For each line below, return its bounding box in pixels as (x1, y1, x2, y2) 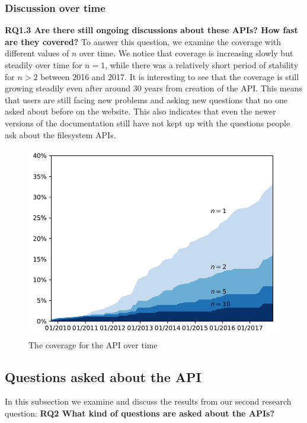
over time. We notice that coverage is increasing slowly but (79, 47, 293, 59)
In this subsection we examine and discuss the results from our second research (5, 395, 292, 408)
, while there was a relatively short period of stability (105, 59, 299, 71)
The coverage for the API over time (28, 338, 158, 351)
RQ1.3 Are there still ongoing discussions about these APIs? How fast (5, 24, 298, 36)
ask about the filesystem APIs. (5, 128, 116, 141)
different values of (5, 47, 69, 59)
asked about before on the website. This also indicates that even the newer (5, 105, 276, 117)
